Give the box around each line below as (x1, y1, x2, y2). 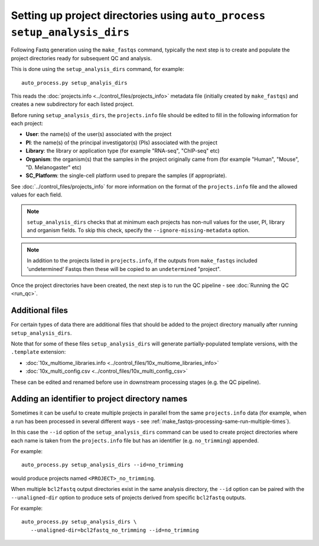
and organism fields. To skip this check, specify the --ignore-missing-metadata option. (27, 227, 250, 234)
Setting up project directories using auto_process (11, 9, 266, 22)
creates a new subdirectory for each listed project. (11, 101, 134, 108)
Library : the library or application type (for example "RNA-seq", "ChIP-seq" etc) (25, 147, 220, 154)
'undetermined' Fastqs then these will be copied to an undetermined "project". (27, 265, 221, 272)
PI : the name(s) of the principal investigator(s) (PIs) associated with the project (25, 139, 218, 146)
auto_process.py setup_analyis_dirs (21, 79, 128, 86)
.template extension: (11, 348, 66, 356)
